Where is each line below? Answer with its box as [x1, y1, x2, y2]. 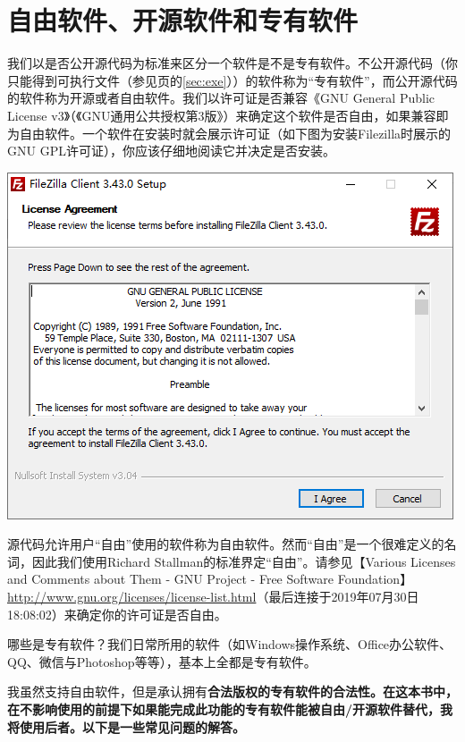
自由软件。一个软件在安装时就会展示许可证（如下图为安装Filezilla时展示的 [19, 123, 452, 142]
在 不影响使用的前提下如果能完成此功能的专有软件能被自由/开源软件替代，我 [7, 700, 453, 719]
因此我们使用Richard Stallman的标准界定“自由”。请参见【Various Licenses [31, 552, 456, 570]
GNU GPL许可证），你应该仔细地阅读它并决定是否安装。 [7, 141, 335, 160]
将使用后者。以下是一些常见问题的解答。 [7, 717, 245, 736]
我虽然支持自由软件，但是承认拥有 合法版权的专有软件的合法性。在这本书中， [7, 682, 458, 701]
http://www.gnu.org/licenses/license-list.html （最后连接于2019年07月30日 [7, 587, 419, 606]
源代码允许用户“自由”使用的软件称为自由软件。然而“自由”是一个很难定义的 [7, 535, 444, 553]
